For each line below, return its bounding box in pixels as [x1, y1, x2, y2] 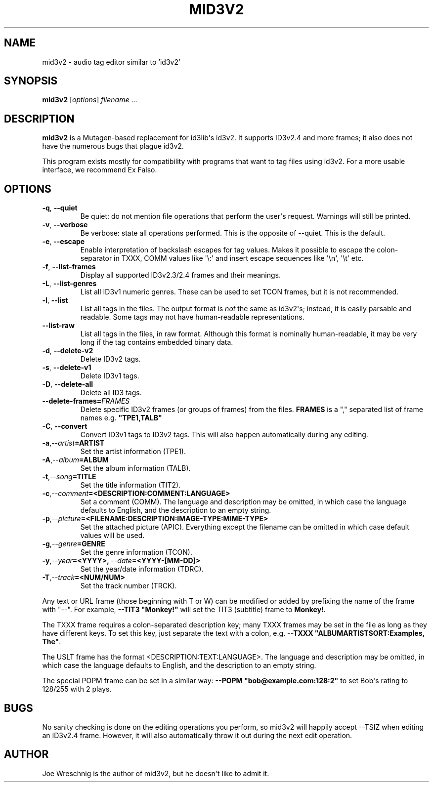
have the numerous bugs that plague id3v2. [42, 142, 184, 151]
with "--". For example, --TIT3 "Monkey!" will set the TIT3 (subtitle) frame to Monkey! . [42, 605, 326, 614]
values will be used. [80, 531, 145, 540]
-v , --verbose [42, 220, 88, 229]
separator [80, 254, 112, 263]
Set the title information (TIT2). [80, 481, 181, 490]
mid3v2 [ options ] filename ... [42, 95, 137, 104]
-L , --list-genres [42, 279, 97, 288]
